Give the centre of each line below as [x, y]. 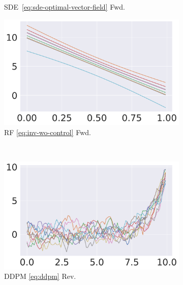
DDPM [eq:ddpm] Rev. [40, 276]
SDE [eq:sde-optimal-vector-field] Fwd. [65, 7]
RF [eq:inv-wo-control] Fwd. [48, 132]
